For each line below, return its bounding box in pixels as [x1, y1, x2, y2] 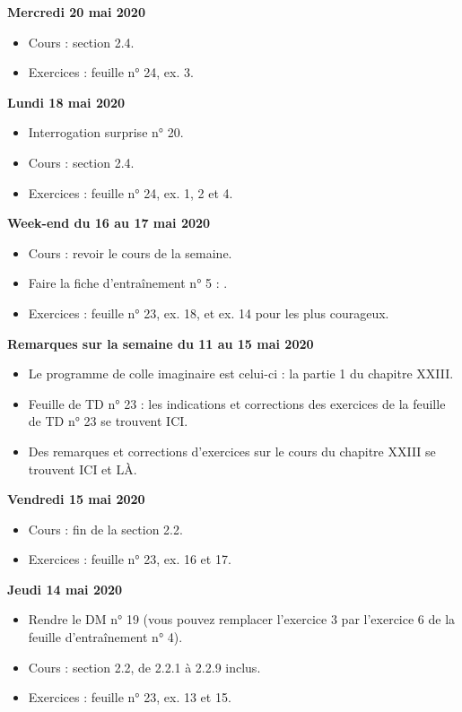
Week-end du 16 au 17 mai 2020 [7, 213, 211, 232]
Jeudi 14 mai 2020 [7, 579, 123, 598]
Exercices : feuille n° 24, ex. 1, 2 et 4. [28, 183, 233, 202]
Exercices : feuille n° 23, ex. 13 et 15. [28, 688, 231, 707]
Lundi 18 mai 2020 [7, 92, 126, 111]
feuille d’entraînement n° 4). [28, 628, 183, 647]
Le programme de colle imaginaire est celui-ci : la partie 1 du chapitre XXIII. [28, 364, 454, 383]
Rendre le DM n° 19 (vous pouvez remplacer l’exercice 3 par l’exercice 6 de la [28, 610, 456, 629]
